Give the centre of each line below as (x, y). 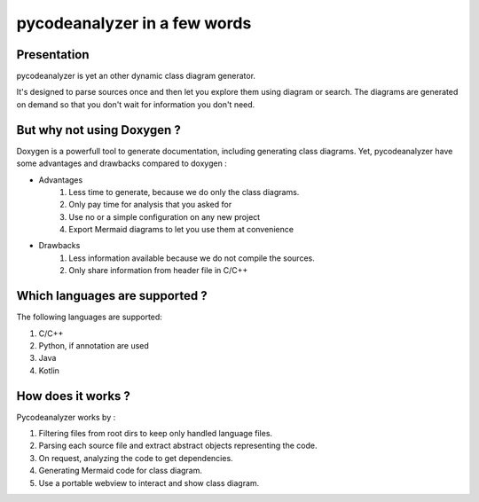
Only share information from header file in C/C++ (158, 271)
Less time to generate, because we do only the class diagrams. (184, 192)
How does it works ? (73, 396)
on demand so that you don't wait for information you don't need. (136, 104)
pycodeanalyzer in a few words (134, 23)
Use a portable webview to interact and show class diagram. (149, 482)
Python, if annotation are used (94, 345)
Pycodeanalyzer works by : (66, 417)
